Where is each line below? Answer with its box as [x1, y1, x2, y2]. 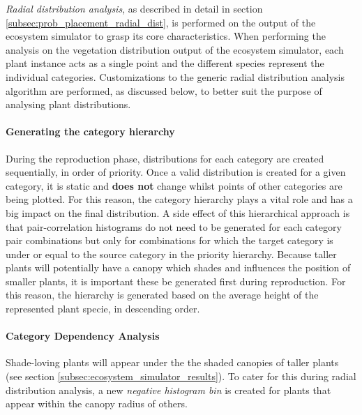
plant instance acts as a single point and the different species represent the [6, 56, 324, 70]
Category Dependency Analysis [6, 329, 160, 343]
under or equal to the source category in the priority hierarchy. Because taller [6, 246, 337, 261]
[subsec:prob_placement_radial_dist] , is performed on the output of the [6, 15, 316, 29]
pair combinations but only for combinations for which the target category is [6, 233, 333, 248]
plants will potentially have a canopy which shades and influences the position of [6, 260, 351, 275]
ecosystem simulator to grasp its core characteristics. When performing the [6, 29, 326, 43]
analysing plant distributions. [6, 97, 131, 112]
